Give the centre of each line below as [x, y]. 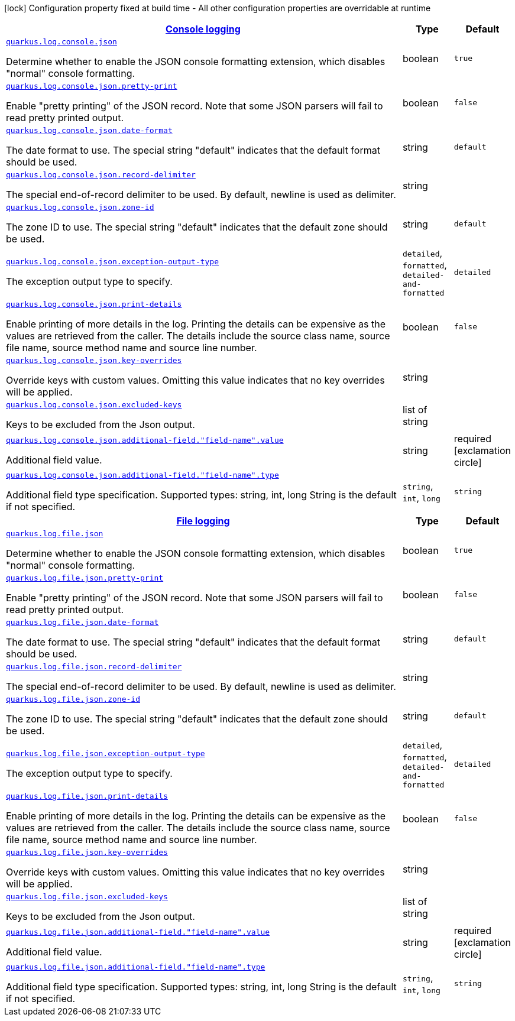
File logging [203, 521]
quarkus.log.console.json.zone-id [80, 207]
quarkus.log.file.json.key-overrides [87, 852]
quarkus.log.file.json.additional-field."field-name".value [138, 932]
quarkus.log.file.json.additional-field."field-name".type [136, 967]
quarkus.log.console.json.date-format [89, 130]
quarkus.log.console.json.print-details [94, 304]
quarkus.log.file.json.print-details [87, 796]
